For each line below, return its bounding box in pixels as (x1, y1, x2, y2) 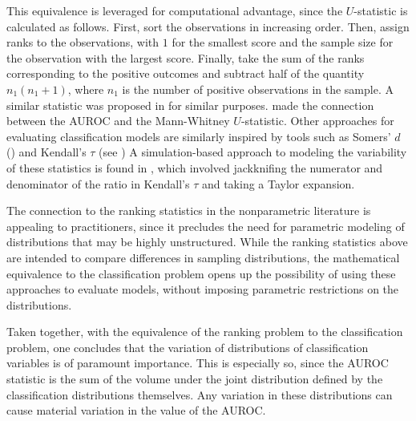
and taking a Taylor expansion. (201, 175, 355, 192)
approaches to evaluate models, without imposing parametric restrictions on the (6, 281, 399, 298)
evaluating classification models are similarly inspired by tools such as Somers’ (6, 128, 391, 144)
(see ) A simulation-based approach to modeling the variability (99, 144, 407, 160)
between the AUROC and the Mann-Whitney (6, 112, 230, 129)
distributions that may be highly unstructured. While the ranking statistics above (6, 233, 408, 250)
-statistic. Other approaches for (240, 112, 394, 129)
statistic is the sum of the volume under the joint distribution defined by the (6, 370, 383, 387)
